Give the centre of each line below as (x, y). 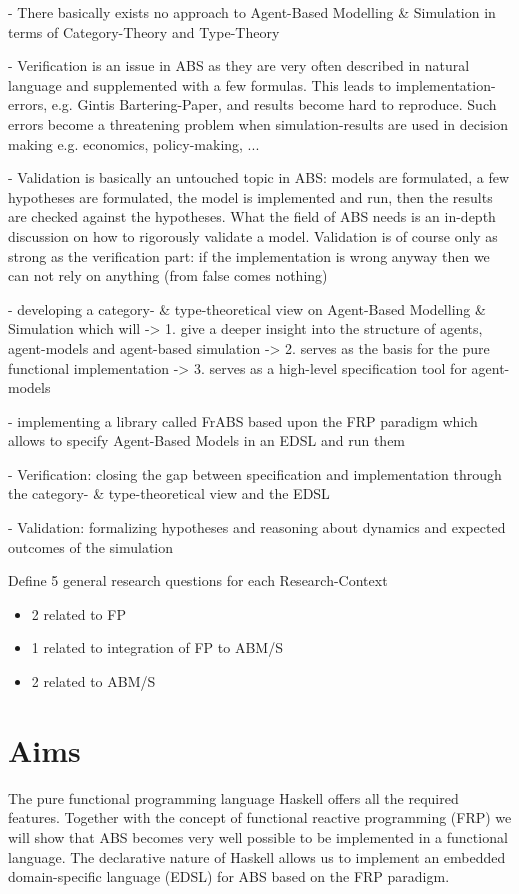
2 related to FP (78, 613)
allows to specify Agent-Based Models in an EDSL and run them (207, 440)
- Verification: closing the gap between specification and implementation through (255, 473)
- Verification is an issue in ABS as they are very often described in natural (239, 65)
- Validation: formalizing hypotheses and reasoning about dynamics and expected (257, 527)
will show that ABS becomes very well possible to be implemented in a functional (258, 836)
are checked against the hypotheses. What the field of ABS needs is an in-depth (252, 216)
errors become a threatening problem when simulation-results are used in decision (258, 123)
